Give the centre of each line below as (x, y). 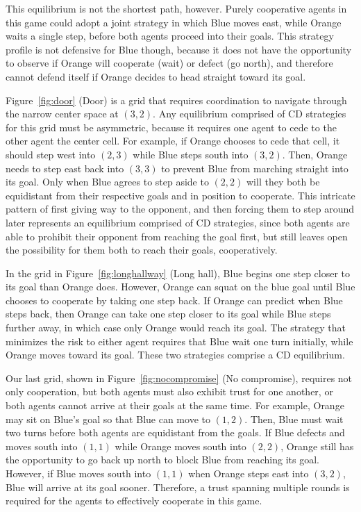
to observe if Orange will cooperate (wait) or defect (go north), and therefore (169, 63)
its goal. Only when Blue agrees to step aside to (107, 182)
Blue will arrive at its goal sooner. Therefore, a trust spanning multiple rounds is (178, 487)
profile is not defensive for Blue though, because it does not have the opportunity (179, 49)
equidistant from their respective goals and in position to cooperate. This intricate (180, 195)
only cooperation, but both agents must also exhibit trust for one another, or (169, 391)
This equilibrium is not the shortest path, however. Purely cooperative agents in (176, 8)
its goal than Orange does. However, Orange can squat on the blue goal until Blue (180, 287)
